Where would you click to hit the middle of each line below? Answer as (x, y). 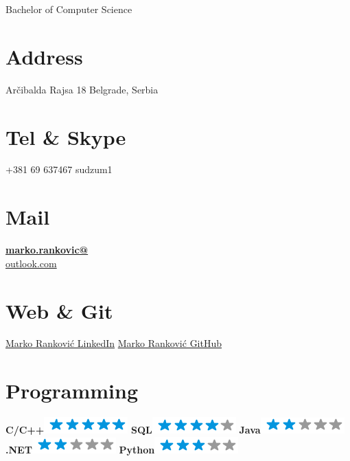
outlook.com (31, 263)
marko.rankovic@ (47, 250)
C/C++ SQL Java (133, 430)
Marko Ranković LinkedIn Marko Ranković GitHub (114, 343)
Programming (72, 391)
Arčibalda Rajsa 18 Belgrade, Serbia (82, 89)
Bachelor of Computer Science (69, 9)
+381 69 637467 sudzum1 (59, 169)
